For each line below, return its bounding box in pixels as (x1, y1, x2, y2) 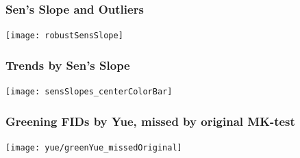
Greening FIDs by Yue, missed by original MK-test (5, 112, 295, 129)
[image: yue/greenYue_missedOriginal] (5, 142, 182, 153)
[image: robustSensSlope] (5, 31, 123, 41)
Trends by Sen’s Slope (5, 56, 130, 73)
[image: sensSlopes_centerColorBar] (5, 87, 173, 97)
